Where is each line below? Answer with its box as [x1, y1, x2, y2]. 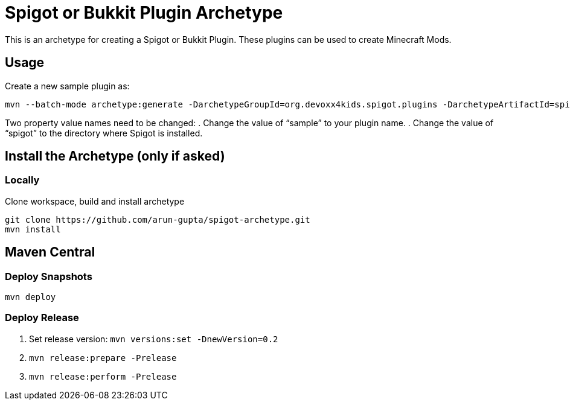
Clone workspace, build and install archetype [5, 196, 185, 206]
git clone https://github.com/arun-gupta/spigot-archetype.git [5, 214, 310, 225]
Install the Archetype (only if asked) [5, 148, 225, 164]
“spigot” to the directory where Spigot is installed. [5, 127, 203, 138]
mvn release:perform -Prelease [29, 371, 177, 381]
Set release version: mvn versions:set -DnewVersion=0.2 [29, 333, 278, 344]
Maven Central [5, 244, 95, 260]
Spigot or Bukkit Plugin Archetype [5, 2, 283, 23]
